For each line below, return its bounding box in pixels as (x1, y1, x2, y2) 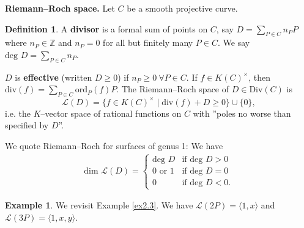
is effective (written (15, 70, 92, 83)
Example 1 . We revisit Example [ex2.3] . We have (5, 199, 193, 211)
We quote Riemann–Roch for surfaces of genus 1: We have (5, 139, 223, 152)
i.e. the (5, 106, 31, 119)
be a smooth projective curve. (127, 2, 238, 14)
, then (248, 70, 270, 83)
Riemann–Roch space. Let (5, 2, 115, 14)
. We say (217, 36, 250, 49)
